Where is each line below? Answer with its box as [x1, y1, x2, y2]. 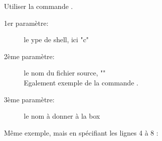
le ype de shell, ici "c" [24, 34, 89, 45]
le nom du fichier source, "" [24, 68, 106, 78]
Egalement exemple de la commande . [24, 77, 139, 87]
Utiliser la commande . [4, 1, 73, 11]
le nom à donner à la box [24, 111, 100, 121]
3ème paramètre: [4, 94, 54, 104]
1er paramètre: [4, 17, 49, 28]
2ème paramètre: [4, 51, 54, 61]
